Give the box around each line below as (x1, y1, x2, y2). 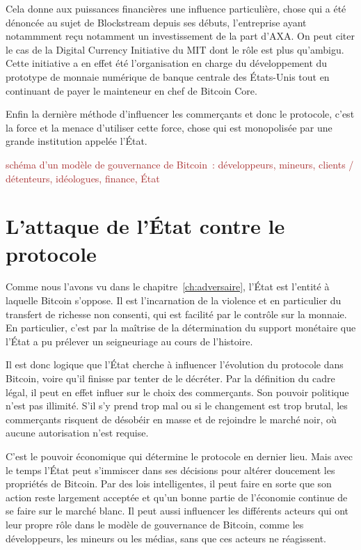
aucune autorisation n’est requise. (6, 425, 149, 440)
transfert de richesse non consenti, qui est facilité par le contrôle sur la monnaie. (6, 306, 347, 321)
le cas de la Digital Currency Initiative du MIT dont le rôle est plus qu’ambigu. (6, 42, 344, 56)
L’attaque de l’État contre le (6, 212, 285, 240)
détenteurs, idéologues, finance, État (6, 171, 160, 185)
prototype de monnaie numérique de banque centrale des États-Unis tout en (6, 69, 330, 84)
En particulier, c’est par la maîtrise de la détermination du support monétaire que (6, 320, 356, 335)
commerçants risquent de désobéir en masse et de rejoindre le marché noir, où (6, 411, 337, 426)
